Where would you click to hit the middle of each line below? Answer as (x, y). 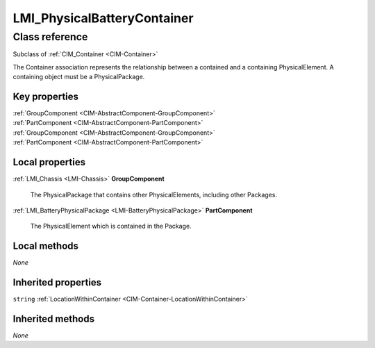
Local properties (49, 162)
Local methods (46, 246)
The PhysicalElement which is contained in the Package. (111, 226)
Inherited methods (54, 318)
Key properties (46, 96)
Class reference (50, 37)
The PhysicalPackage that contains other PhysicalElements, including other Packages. (154, 194)
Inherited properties (57, 282)
